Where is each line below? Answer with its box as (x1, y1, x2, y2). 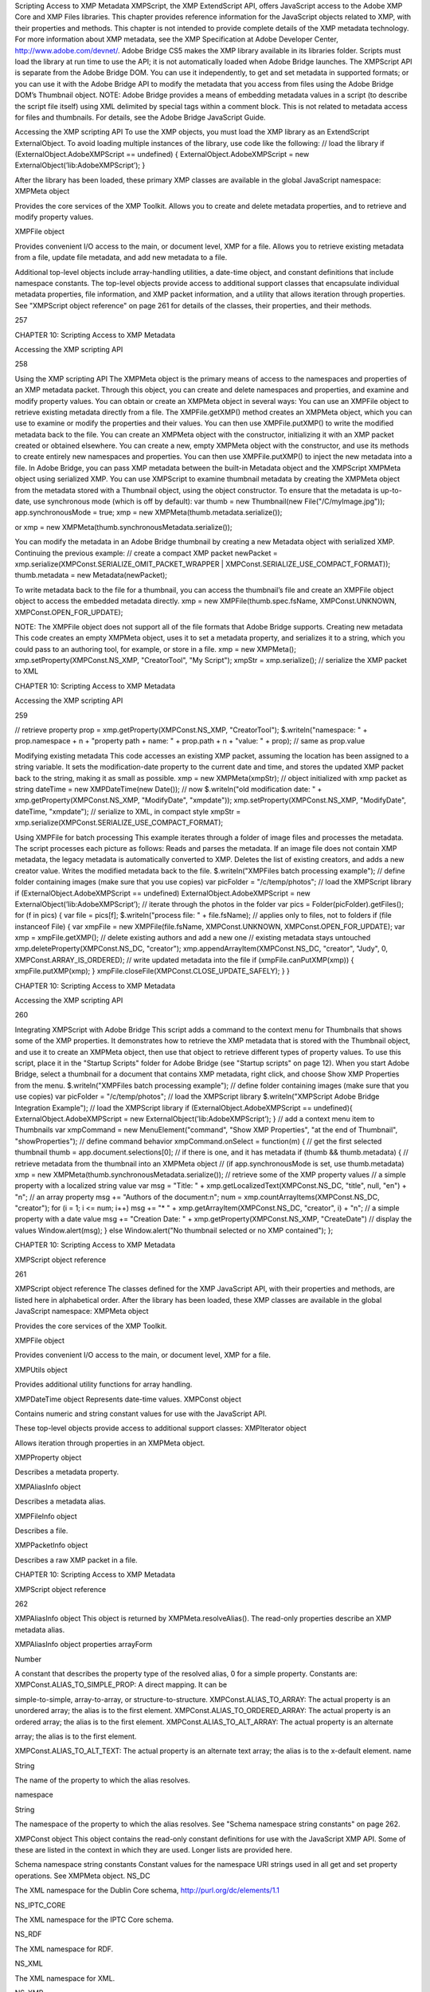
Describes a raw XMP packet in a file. (14, 1555, 139, 1565)
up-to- (380, 485, 402, 495)
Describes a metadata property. (14, 1467, 119, 1477)
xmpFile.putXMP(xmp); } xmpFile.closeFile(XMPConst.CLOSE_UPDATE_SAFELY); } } (14, 967, 291, 976)
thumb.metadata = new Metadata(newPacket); (14, 571, 167, 580)
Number (14, 1654, 42, 1664)
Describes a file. (14, 1526, 68, 1535)
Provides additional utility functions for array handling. (14, 1379, 193, 1390)
